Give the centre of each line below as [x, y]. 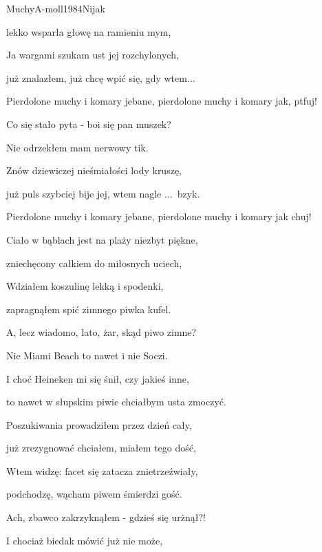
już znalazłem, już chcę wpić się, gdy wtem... [101, 77]
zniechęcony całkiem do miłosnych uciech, [94, 263]
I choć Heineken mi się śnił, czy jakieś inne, [98, 378]
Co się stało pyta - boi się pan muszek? [89, 124]
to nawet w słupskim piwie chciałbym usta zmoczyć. [116, 402]
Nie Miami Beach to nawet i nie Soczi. [87, 355]
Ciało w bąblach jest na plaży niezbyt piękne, [102, 239]
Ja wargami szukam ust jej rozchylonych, [93, 55]
